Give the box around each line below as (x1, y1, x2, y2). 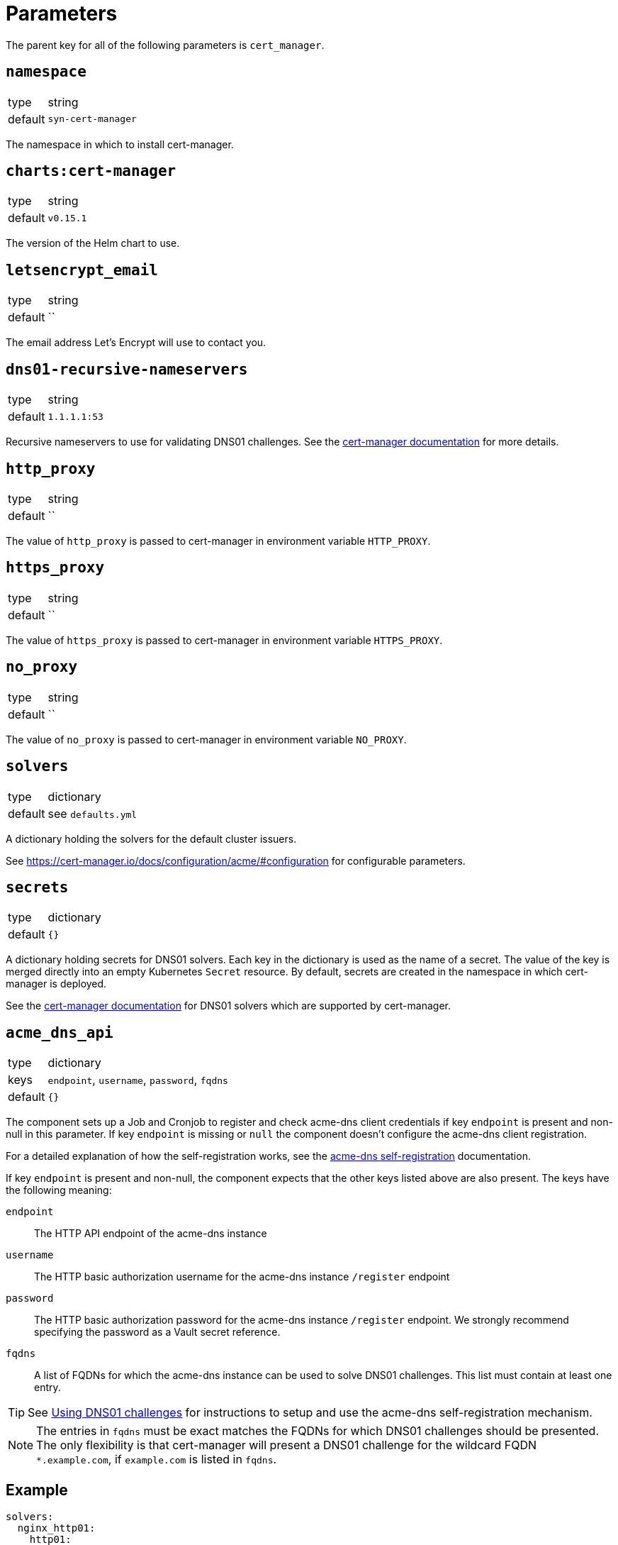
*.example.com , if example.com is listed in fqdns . (36, 1452, 277, 1467)
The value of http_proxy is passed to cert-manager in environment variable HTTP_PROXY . (6, 534, 431, 547)
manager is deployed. (6, 978, 107, 990)
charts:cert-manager (6, 162, 176, 180)
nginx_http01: (17, 1522, 96, 1534)
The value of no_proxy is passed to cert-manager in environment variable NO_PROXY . (6, 733, 407, 746)
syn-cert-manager (47, 113, 137, 125)
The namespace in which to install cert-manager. (6, 138, 234, 150)
